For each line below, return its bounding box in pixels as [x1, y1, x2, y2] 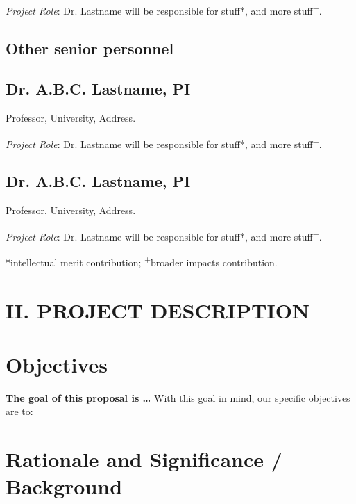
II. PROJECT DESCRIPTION [6, 295, 310, 324]
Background [6, 472, 123, 501]
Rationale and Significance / [6, 445, 282, 473]
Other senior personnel [6, 37, 174, 58]
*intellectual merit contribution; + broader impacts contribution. [6, 253, 278, 269]
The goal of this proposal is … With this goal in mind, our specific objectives [6, 390, 350, 405]
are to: [6, 404, 33, 418]
